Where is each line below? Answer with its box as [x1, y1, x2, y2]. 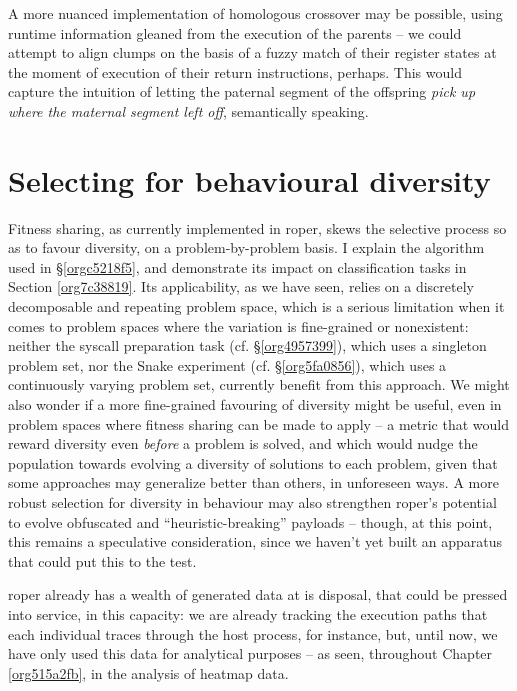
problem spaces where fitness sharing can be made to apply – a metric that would [8, 413, 510, 434]
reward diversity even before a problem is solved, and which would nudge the [8, 433, 478, 454]
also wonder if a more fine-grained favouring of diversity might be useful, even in [8, 394, 502, 415]
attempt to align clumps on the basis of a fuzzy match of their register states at [8, 42, 497, 63]
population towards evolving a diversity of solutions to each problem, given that [8, 452, 498, 473]
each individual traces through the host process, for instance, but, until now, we [8, 623, 498, 644]
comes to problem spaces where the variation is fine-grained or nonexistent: [8, 315, 469, 336]
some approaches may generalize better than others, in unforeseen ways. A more [8, 472, 499, 493]
